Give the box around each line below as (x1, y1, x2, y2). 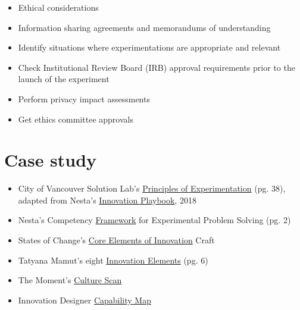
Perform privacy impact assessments (18, 92, 150, 105)
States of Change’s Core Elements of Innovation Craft (18, 234, 215, 246)
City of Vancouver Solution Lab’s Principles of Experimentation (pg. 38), (18, 182, 286, 195)
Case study (4, 148, 97, 172)
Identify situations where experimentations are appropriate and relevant (18, 41, 281, 54)
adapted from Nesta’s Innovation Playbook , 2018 (18, 193, 196, 206)
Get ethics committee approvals (18, 112, 133, 125)
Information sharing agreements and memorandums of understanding (18, 21, 271, 33)
